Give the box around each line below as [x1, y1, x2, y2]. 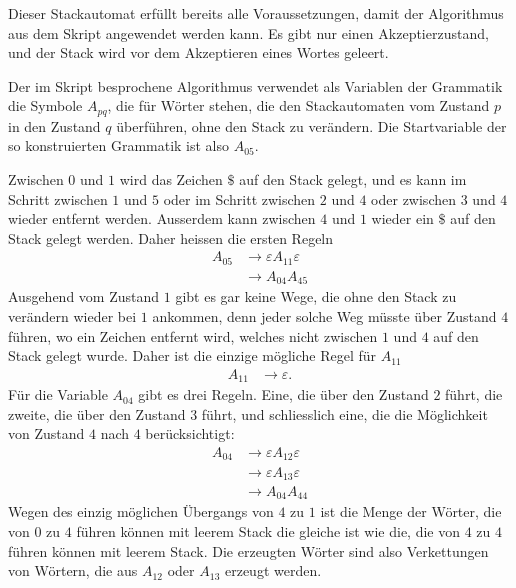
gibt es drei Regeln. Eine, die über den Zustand [138, 384, 429, 405]
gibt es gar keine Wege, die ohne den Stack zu [175, 286, 457, 307]
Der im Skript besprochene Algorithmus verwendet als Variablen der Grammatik [8, 75, 503, 96]
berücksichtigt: [145, 423, 235, 444]
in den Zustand [8, 115, 101, 136]
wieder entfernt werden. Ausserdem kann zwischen [8, 208, 316, 229]
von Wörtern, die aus [8, 560, 138, 581]
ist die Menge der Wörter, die [320, 501, 502, 522]
